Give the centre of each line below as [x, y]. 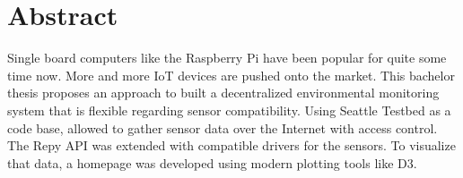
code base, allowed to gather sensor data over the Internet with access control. [223, 127]
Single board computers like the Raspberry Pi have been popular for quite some [227, 58]
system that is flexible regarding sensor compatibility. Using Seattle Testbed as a [229, 110]
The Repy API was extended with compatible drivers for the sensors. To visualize [231, 145]
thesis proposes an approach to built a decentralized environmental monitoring [223, 93]
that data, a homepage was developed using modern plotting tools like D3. [212, 162]
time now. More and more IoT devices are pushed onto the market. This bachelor [231, 75]
